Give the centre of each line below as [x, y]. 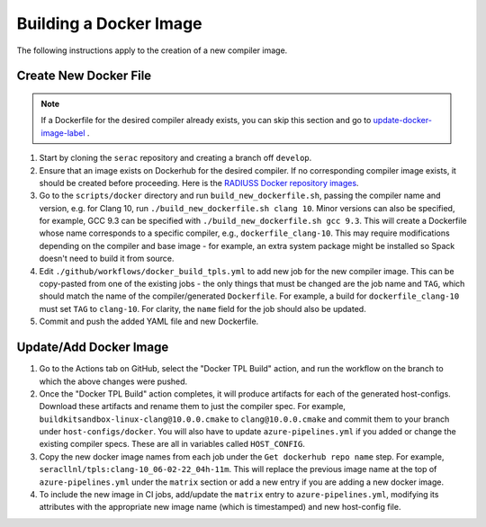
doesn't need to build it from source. [107, 259]
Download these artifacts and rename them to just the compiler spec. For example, [193, 406]
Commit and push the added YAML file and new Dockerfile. [149, 322]
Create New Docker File [84, 76]
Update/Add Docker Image [93, 348]
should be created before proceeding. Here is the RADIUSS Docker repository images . [199, 183]
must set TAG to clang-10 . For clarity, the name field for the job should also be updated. [202, 308]
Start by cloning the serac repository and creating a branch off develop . [175, 158]
